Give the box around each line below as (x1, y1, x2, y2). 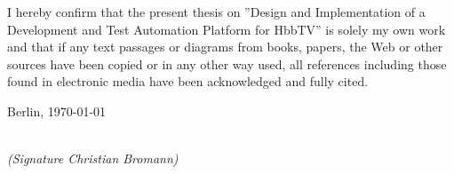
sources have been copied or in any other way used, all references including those (7, 54, 447, 73)
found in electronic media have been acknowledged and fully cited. (7, 72, 369, 91)
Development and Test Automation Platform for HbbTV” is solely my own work (7, 20, 446, 38)
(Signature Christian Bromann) (7, 149, 179, 168)
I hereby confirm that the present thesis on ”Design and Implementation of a (7, 3, 426, 20)
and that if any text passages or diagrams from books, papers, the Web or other (7, 37, 443, 56)
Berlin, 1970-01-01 (7, 101, 107, 120)
